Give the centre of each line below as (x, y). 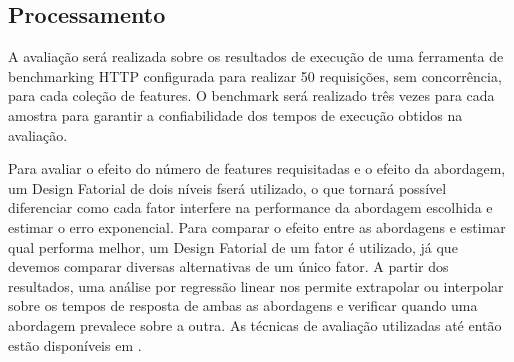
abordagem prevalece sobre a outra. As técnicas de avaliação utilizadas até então (255, 324)
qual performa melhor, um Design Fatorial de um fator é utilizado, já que (233, 246)
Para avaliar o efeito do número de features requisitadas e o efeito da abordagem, (257, 168)
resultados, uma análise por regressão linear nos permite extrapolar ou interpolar (256, 285)
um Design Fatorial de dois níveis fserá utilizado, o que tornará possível (227, 187)
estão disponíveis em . (75, 344)
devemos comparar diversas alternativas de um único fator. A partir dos (228, 266)
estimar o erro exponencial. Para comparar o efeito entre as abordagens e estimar (257, 226)
